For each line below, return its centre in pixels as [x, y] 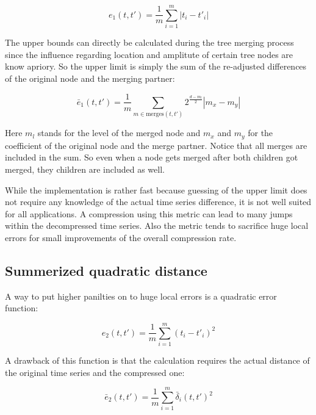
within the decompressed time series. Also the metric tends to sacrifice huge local [157, 226]
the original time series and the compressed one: [95, 372]
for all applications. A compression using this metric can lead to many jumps [149, 213]
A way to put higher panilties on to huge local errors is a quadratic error [141, 296]
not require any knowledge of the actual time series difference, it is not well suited [158, 202]
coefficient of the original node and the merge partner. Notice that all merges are [156, 145]
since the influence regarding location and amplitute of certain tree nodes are [149, 54]
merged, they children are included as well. [85, 169]
